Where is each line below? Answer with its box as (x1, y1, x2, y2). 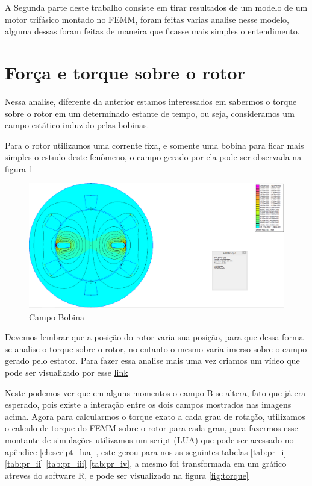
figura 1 (5, 162, 33, 175)
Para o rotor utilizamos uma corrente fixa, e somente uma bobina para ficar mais (5, 139, 304, 151)
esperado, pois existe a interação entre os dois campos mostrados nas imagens (5, 398, 292, 411)
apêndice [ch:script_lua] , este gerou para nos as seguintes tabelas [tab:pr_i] (5, 445, 287, 458)
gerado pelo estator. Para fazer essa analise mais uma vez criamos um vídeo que (5, 354, 300, 367)
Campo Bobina (29, 310, 84, 323)
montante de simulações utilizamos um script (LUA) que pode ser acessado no (5, 434, 294, 446)
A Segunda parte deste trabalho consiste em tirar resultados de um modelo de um (5, 1, 308, 13)
